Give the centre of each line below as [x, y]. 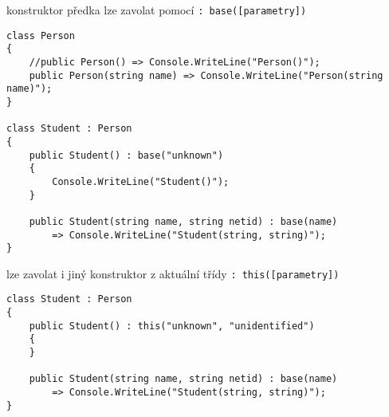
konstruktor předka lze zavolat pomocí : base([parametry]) [157, 10]
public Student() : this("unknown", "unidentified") [172, 326]
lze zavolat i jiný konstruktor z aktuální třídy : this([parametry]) [173, 273]
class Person [41, 35]
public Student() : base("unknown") [126, 155]
